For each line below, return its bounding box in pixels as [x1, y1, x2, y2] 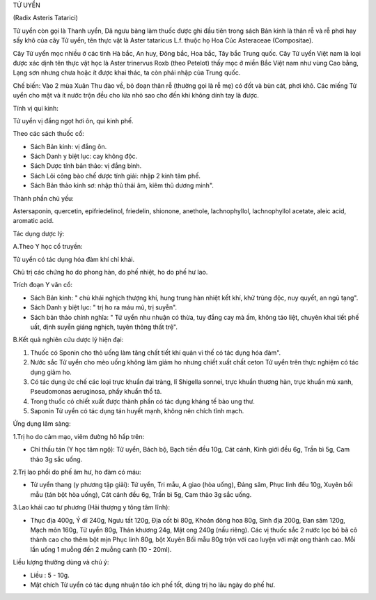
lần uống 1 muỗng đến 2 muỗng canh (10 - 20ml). [30, 545, 172, 553]
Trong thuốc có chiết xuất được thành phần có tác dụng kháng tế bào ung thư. [30, 397, 256, 406]
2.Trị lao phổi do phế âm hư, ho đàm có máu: [13, 468, 142, 477]
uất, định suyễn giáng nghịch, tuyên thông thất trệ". [30, 323, 178, 331]
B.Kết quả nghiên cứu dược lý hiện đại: [13, 335, 124, 344]
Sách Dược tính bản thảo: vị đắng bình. [30, 162, 142, 170]
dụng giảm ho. [30, 368, 72, 376]
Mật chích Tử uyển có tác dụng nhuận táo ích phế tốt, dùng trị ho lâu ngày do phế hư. [30, 580, 276, 589]
